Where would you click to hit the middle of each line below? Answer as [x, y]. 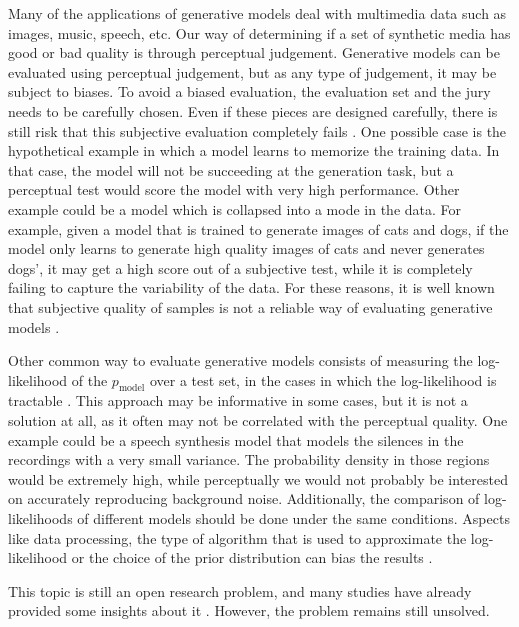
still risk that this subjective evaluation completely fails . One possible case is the [257, 130]
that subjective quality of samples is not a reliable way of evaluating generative [250, 306]
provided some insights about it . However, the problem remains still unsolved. [249, 610]
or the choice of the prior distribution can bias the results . [252, 557]
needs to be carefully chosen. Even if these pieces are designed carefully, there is [253, 110]
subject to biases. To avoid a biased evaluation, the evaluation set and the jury [249, 91]
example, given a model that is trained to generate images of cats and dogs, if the [258, 228]
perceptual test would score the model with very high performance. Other [234, 189]
